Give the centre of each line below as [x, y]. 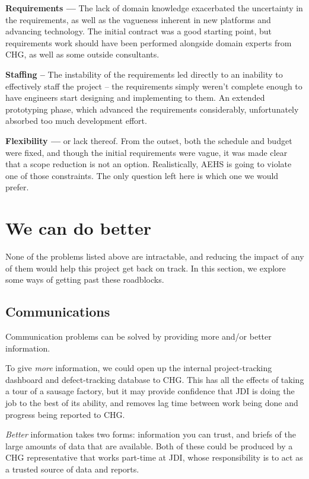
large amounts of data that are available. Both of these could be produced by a [149, 446]
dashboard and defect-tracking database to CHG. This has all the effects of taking [155, 379]
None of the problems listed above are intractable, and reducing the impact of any [155, 256]
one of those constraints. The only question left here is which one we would [142, 175]
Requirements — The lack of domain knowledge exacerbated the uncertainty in [154, 8]
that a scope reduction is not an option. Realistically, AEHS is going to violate [149, 164]
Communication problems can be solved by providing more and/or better [138, 336]
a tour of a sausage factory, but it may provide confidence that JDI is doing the [150, 391]
